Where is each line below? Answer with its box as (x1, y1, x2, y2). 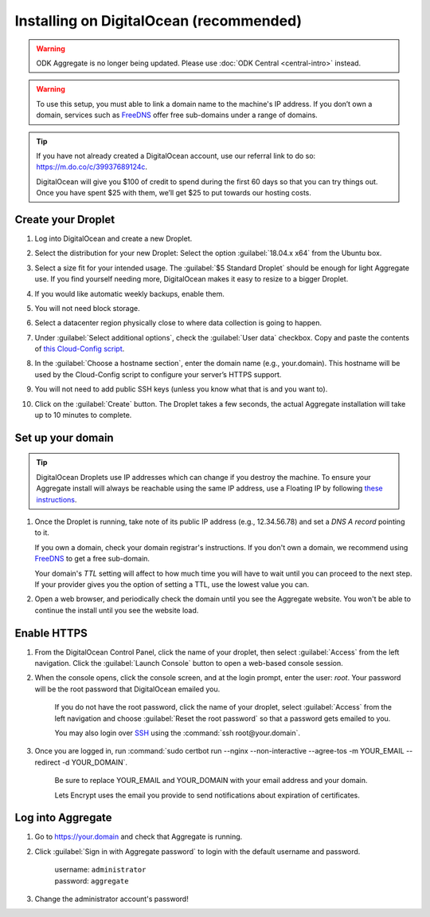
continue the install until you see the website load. (34, 605, 199, 615)
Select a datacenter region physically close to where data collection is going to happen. (34, 318, 322, 328)
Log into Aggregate (14, 811, 112, 825)
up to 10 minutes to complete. (34, 411, 132, 420)
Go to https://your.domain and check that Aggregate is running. (34, 832, 243, 841)
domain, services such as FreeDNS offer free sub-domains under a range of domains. (36, 110, 318, 120)
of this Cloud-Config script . (34, 344, 125, 354)
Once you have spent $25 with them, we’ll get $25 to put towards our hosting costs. (36, 188, 312, 198)
